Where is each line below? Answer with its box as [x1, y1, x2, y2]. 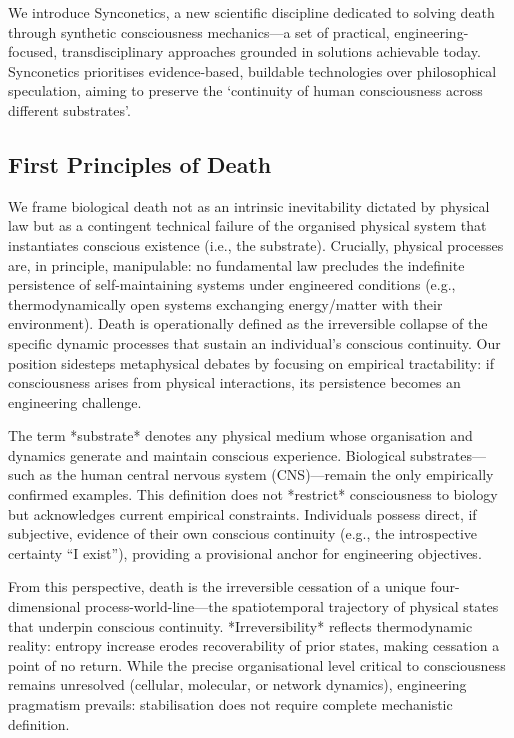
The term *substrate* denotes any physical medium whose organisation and [8, 425, 473, 446]
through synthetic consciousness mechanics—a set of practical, [8, 21, 390, 42]
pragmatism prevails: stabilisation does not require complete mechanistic [8, 694, 453, 715]
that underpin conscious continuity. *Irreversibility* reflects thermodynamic [8, 615, 473, 636]
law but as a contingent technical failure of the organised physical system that [8, 215, 487, 236]
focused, [8, 41, 58, 62]
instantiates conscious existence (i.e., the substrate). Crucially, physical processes [8, 234, 504, 255]
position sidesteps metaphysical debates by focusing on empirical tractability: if [8, 352, 494, 373]
